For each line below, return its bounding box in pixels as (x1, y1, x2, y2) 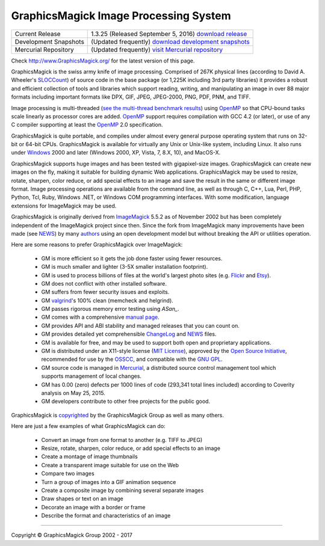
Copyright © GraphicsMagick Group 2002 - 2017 (11, 532, 132, 539)
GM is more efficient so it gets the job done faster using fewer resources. (41, 254, 223, 262)
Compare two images (41, 470, 94, 477)
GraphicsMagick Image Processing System (11, 9, 231, 22)
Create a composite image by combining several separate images (41, 486, 204, 494)
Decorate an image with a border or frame (41, 503, 146, 511)
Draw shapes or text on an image (41, 495, 123, 502)
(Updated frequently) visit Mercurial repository (91, 45, 223, 54)
